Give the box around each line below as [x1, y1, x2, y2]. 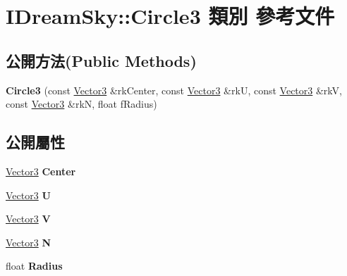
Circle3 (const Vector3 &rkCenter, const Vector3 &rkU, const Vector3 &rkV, [6, 82, 342, 97]
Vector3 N [6, 234, 51, 249]
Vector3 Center [6, 163, 76, 178]
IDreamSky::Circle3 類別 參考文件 [6, 1, 335, 30]
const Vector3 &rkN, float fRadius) [6, 96, 157, 111]
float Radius [6, 258, 63, 273]
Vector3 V [6, 211, 51, 226]
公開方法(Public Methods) [6, 49, 197, 71]
